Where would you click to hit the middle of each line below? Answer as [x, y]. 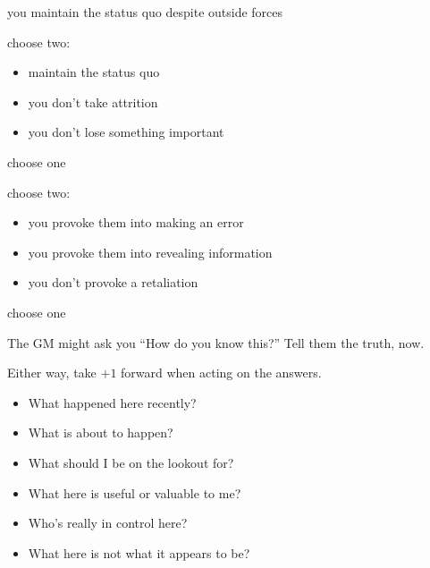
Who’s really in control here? [108, 523]
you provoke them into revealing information [150, 252]
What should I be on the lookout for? [131, 462]
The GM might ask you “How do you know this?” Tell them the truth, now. [216, 342]
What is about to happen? [101, 432]
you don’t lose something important [126, 132]
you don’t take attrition [93, 102]
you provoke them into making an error [136, 222]
